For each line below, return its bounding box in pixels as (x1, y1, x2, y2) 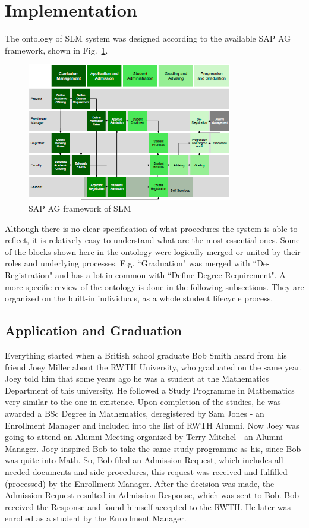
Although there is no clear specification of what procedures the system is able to (5, 222, 298, 234)
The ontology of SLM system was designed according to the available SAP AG (5, 32, 291, 45)
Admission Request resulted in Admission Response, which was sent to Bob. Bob (5, 489, 299, 501)
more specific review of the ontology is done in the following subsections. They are (5, 280, 304, 293)
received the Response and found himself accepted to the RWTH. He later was (5, 500, 291, 513)
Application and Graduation (5, 321, 182, 340)
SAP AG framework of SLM (29, 202, 131, 215)
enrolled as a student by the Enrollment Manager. (5, 512, 187, 524)
